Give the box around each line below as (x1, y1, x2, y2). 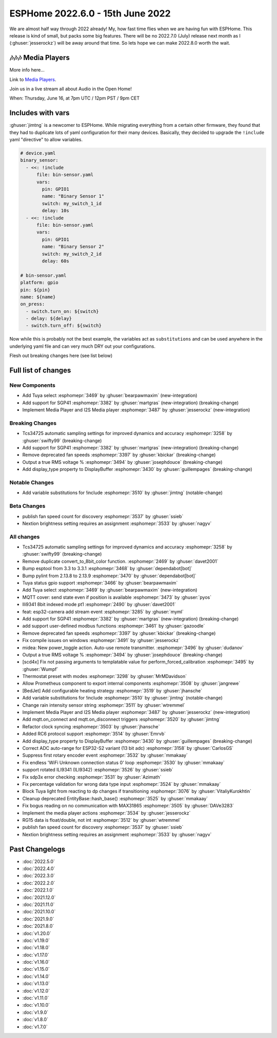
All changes (9, 533, 40, 540)
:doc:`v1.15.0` (22, 966, 50, 972)
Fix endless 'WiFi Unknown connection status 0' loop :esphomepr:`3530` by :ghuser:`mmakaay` (22, 759, 225, 765)
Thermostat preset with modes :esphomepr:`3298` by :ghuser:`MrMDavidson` (22, 673, 187, 680)
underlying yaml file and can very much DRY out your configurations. (9, 343, 156, 349)
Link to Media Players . (9, 76, 56, 82)
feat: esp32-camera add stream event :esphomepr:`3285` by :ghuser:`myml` (22, 609, 184, 615)
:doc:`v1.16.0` (22, 959, 50, 965)
